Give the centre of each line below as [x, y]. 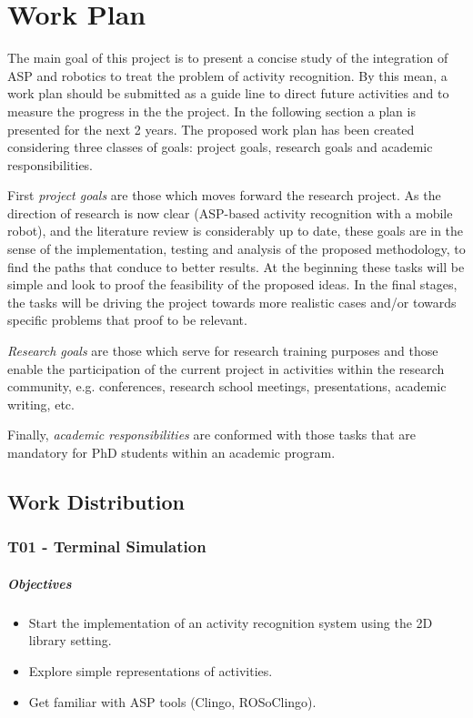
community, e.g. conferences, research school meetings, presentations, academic [227, 386]
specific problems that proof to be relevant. [127, 320]
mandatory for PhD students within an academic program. [171, 452]
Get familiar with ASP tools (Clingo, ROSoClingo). [172, 701]
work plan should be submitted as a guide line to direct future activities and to [228, 93]
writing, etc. [41, 404]
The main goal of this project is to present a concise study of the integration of [228, 58]
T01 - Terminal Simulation [107, 546]
